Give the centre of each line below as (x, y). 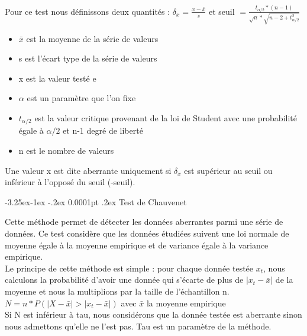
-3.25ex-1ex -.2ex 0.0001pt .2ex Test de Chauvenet (96, 201)
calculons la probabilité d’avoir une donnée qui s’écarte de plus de (124, 280)
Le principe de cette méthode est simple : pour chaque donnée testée (129, 268)
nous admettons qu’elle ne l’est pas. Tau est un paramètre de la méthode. (138, 326)
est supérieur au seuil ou (228, 170)
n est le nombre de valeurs (66, 151)
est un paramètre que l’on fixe (81, 98)
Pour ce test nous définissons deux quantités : (88, 11)
